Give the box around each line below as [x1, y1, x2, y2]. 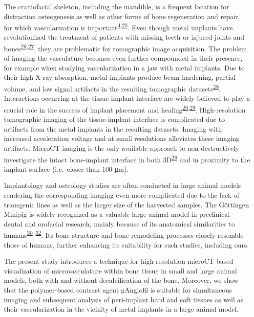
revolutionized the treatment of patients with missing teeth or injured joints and [4, 32, 245, 42]
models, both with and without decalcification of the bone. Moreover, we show [4, 275, 239, 285]
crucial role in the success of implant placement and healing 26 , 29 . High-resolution [4, 103, 246, 114]
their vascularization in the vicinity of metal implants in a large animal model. [4, 304, 239, 314]
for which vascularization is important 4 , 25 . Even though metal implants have [4, 21, 233, 32]
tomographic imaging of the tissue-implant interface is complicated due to [4, 114, 225, 124]
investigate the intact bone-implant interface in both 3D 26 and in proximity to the [4, 153, 250, 164]
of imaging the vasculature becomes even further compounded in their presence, [4, 53, 243, 63]
